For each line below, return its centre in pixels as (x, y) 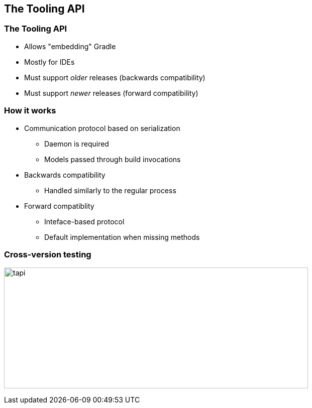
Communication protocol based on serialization (102, 128)
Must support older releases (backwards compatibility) (115, 77)
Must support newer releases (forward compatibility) (111, 93)
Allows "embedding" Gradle (70, 46)
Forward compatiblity (59, 206)
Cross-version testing (48, 254)
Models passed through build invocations (113, 159)
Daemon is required (77, 144)
